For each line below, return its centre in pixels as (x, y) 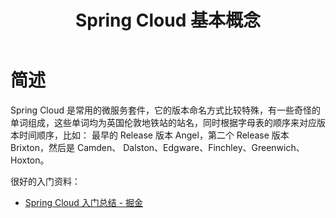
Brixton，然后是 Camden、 (66, 147)
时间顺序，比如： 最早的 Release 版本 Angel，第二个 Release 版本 (154, 135)
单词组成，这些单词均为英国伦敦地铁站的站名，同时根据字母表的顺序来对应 (163, 122)
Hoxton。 (30, 160)
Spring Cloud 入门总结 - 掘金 (84, 202)
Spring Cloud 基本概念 (168, 20)
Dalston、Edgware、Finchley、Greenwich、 (214, 147)
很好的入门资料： (45, 181)
